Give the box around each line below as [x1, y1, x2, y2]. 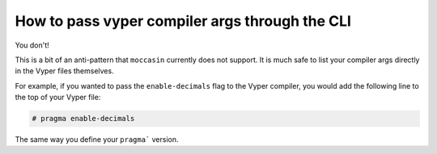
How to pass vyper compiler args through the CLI [15, 12, 352, 30]
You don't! [15, 40, 50, 50]
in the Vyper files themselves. [15, 66, 114, 76]
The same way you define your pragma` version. [15, 135, 179, 144]
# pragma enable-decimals [32, 114, 135, 123]
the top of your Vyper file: [15, 93, 101, 102]
